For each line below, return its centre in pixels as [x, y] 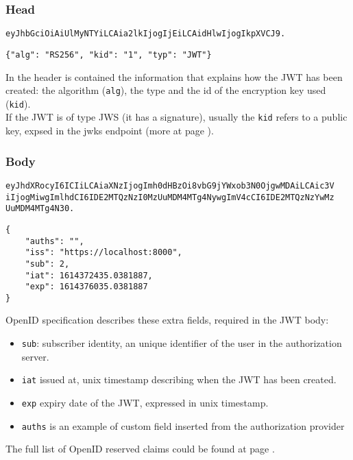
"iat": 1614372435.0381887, [89, 275]
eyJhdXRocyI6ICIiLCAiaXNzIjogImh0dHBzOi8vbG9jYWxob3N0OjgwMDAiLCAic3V [170, 185]
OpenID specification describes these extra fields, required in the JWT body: [167, 320]
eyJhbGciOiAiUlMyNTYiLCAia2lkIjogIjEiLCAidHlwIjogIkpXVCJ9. [146, 34]
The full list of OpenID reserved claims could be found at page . [140, 449]
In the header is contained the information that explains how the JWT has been [174, 76]
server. [35, 356]
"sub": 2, [47, 264]
